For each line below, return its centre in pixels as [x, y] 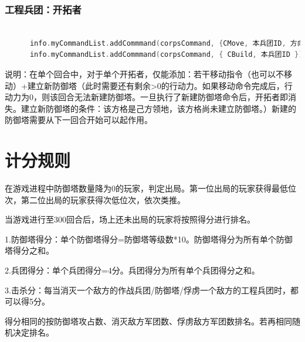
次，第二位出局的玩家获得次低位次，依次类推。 [95, 199]
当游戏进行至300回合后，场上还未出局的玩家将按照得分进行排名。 [130, 219]
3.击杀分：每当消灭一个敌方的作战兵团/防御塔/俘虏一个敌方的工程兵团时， [148, 290]
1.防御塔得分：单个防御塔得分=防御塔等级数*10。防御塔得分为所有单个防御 [149, 239]
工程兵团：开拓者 [43, 9]
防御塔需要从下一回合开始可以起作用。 [79, 120]
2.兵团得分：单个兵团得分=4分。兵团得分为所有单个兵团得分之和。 [132, 270]
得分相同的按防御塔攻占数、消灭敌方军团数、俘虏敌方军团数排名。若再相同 [148, 321]
